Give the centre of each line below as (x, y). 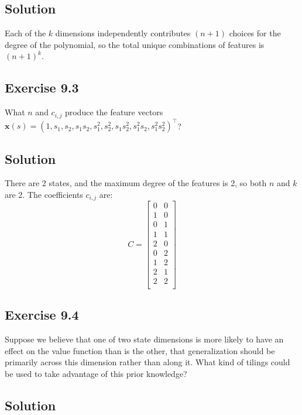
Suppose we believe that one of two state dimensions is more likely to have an (144, 339)
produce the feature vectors (114, 112)
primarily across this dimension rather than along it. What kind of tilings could (147, 362)
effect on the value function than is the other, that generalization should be (140, 350)
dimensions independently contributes (123, 33)
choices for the (255, 33)
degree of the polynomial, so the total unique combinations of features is (135, 44)
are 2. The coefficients (44, 194)
